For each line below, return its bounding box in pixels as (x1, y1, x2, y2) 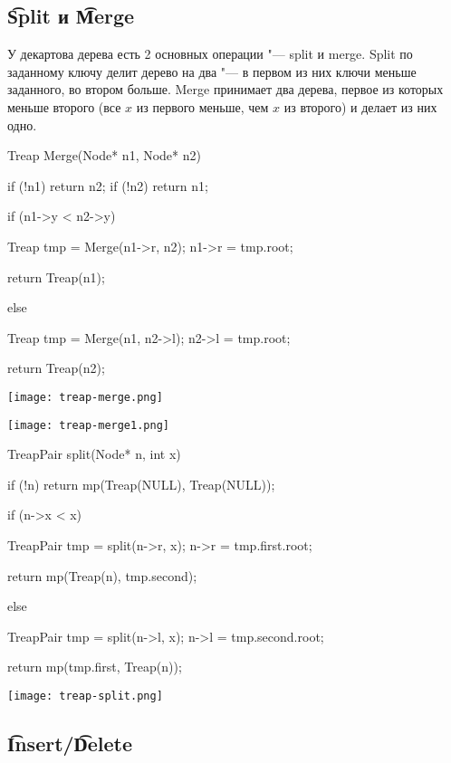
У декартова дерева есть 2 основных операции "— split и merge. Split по (7, 44, 413, 63)
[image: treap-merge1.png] (7, 418, 169, 432)
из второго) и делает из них (283, 97, 437, 116)
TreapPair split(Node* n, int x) (7, 444, 181, 463)
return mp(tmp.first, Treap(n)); (7, 657, 182, 676)
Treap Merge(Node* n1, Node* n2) (7, 146, 201, 165)
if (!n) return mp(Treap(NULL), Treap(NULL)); (7, 474, 275, 493)
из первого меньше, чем (136, 97, 269, 116)
